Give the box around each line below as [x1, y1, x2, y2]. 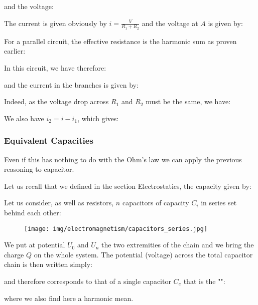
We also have [4, 113, 44, 123]
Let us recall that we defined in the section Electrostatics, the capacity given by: [4, 180, 251, 191]
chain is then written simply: [4, 259, 92, 269]
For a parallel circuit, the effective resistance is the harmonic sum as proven [4, 36, 237, 46]
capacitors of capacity [122, 197, 189, 208]
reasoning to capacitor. [4, 164, 74, 174]
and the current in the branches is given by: [4, 79, 139, 90]
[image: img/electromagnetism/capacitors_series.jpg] [24, 225, 208, 232]
